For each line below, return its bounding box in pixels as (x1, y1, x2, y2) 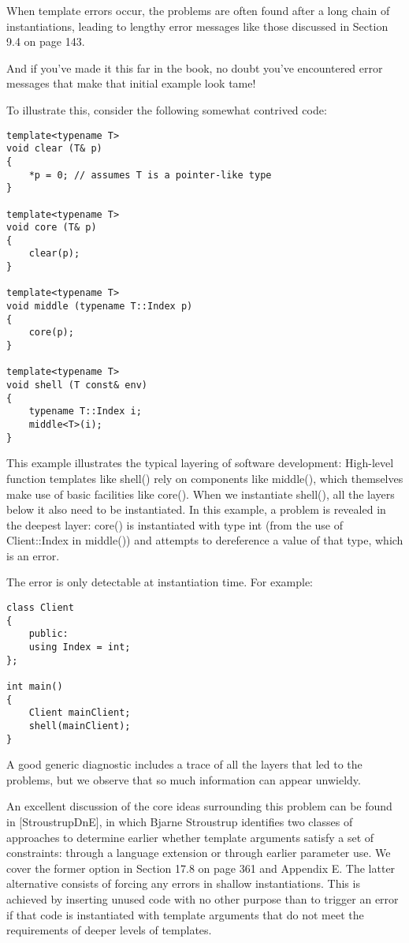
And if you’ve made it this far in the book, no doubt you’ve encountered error (6, 59, 383, 76)
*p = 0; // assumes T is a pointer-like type (28, 169, 272, 181)
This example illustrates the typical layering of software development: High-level (6, 455, 394, 471)
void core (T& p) (6, 222, 97, 234)
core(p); (28, 327, 74, 339)
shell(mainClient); (28, 720, 131, 732)
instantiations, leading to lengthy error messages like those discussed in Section (6, 17, 389, 34)
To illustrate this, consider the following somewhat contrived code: (6, 101, 327, 118)
